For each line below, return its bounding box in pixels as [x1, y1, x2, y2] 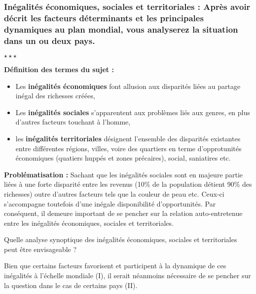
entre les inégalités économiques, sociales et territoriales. [4, 217, 174, 228]
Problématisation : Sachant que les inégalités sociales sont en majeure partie [4, 169, 243, 179]
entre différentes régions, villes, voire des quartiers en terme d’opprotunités [15, 143, 242, 153]
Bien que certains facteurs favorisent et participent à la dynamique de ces [4, 260, 226, 271]
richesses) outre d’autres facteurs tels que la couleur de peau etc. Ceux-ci [4, 188, 224, 199]
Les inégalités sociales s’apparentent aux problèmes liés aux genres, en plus [15, 107, 250, 117]
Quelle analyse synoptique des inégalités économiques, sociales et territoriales [4, 234, 237, 245]
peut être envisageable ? [4, 244, 77, 254]
